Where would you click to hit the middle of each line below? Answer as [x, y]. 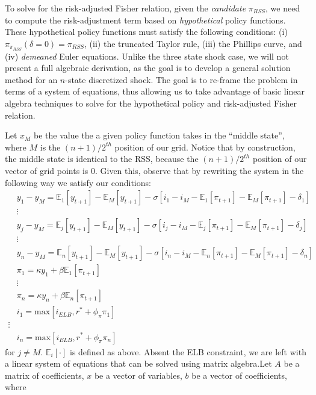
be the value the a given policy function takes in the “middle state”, [159, 135]
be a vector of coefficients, [239, 375]
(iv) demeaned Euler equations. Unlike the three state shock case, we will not [147, 56]
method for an [31, 79]
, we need [283, 8]
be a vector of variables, [138, 375]
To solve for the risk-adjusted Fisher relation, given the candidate [125, 8]
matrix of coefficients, [45, 375]
